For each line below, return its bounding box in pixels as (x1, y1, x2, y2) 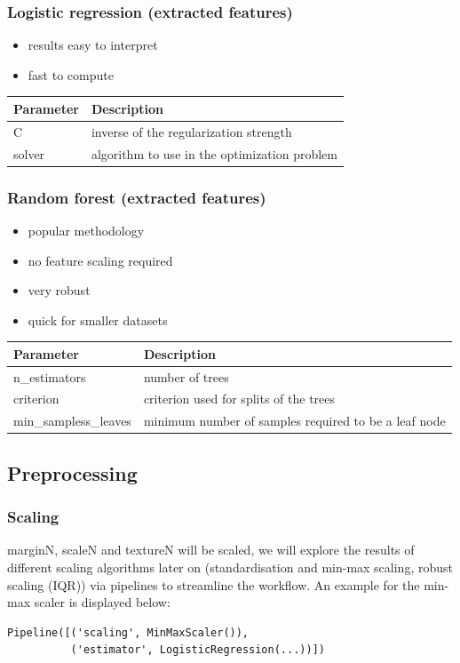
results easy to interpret (28, 36, 158, 54)
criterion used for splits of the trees (143, 389, 336, 408)
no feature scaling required (28, 251, 173, 269)
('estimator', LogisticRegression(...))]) (70, 643, 325, 657)
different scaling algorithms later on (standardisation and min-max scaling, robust (7, 558, 453, 576)
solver (13, 144, 45, 163)
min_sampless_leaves (13, 411, 131, 430)
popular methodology (28, 220, 145, 239)
